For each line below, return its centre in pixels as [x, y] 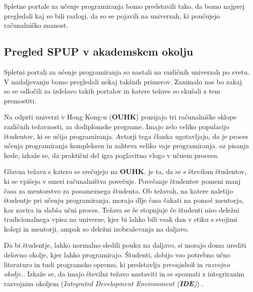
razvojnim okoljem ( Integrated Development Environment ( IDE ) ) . [104, 283]
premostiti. [20, 100]
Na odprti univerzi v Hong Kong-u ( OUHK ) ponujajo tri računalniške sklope [120, 117]
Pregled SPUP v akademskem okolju [99, 51]
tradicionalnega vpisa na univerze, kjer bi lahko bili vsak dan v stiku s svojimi [121, 219]
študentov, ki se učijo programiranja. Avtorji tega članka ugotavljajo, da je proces [126, 136]
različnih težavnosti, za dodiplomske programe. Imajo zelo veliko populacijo [117, 126]
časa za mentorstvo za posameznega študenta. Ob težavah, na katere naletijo [118, 190]
